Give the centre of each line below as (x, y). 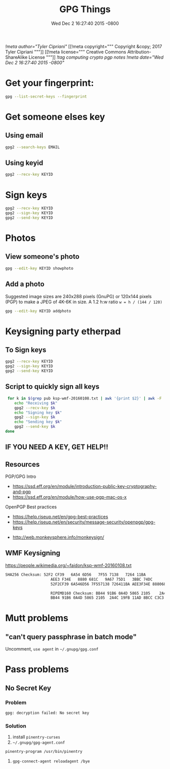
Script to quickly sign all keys (52, 387)
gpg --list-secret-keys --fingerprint (46, 96)
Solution (16, 726)
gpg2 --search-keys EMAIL (32, 147)
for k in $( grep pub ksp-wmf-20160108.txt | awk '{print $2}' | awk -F (84, 398)
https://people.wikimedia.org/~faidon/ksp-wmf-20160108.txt (68, 565)
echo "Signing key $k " (38, 413)
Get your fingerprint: (50, 83)
